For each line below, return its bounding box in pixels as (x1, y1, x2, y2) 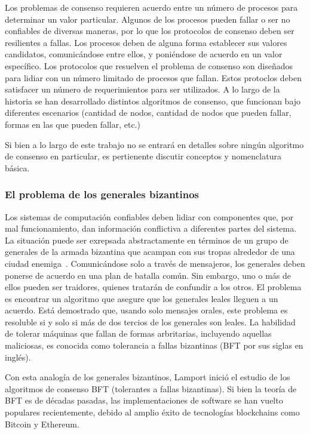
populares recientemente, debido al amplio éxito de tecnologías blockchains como (5, 406, 300, 418)
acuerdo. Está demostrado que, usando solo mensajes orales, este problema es (5, 304, 288, 316)
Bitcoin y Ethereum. (5, 417, 79, 430)
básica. (5, 161, 30, 174)
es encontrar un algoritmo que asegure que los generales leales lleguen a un (5, 292, 278, 304)
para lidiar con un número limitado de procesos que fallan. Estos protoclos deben (5, 71, 302, 84)
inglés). (5, 350, 31, 363)
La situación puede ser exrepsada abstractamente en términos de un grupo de (5, 233, 288, 246)
